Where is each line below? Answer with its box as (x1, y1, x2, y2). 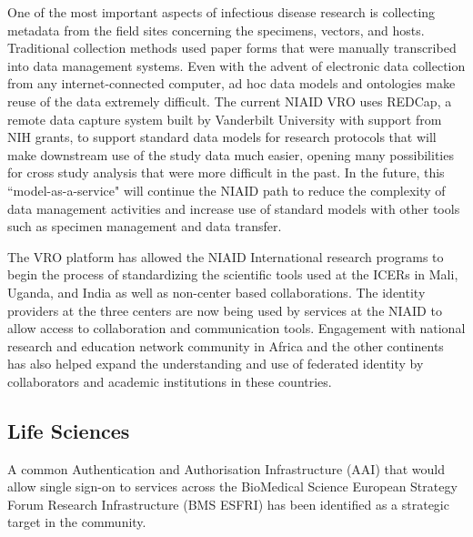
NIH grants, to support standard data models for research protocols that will (7, 127, 437, 147)
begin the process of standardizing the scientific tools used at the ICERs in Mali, (7, 265, 458, 284)
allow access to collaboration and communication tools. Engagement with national (7, 319, 466, 338)
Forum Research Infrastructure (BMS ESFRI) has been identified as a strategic (7, 494, 449, 513)
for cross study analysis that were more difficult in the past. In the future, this (7, 163, 445, 182)
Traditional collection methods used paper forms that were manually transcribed (7, 38, 457, 57)
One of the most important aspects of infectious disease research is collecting (7, 3, 436, 21)
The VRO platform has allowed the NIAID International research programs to (7, 247, 444, 266)
